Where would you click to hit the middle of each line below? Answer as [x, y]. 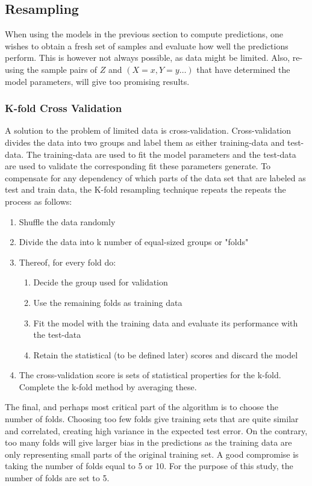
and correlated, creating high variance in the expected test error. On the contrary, [156, 430]
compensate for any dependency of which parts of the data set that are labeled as [155, 177]
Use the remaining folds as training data [108, 302]
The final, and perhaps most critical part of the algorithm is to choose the [142, 407]
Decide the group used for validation [101, 282]
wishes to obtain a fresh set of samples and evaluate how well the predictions [147, 45]
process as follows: [39, 201]
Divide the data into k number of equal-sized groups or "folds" [134, 242]
